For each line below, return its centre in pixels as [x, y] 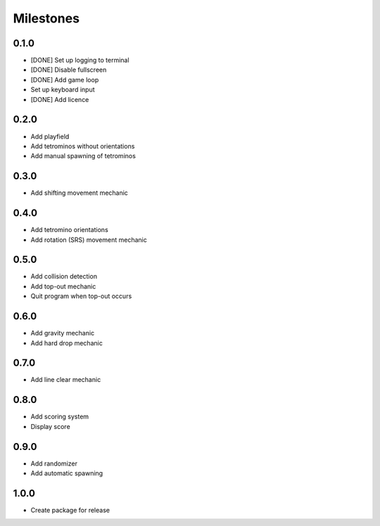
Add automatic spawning [67, 473]
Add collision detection [64, 276]
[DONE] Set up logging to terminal [80, 60]
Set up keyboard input [63, 90]
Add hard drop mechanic [67, 343]
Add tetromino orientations [69, 230]
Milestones [46, 18]
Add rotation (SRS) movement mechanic [89, 240]
